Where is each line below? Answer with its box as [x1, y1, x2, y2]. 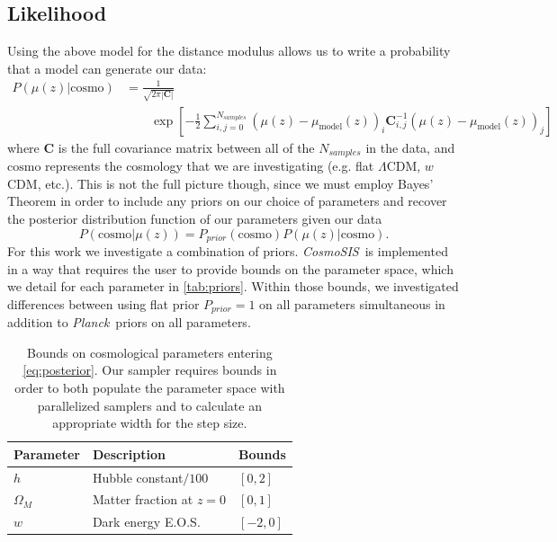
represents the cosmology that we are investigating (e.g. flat [45, 156, 374, 175]
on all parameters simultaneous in [259, 294, 445, 313]
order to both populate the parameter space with [14, 378, 285, 396]
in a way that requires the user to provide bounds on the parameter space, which [7, 259, 454, 278]
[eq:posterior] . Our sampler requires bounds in [22, 360, 277, 379]
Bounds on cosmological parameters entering [27, 342, 273, 361]
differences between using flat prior [7, 294, 200, 313]
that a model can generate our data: [7, 58, 207, 77]
